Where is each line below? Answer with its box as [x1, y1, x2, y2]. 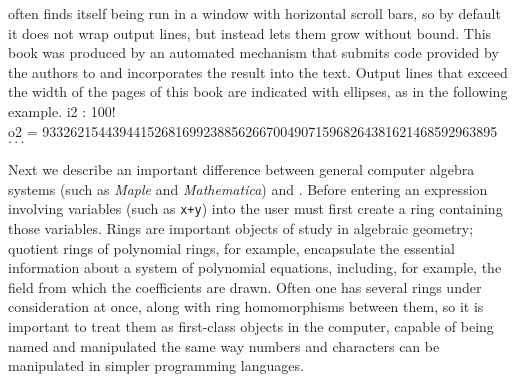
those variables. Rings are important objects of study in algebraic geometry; [8, 218, 474, 238]
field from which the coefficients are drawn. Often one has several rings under [8, 276, 482, 297]
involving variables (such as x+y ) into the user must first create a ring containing [8, 198, 503, 219]
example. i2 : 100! [8, 100, 116, 121]
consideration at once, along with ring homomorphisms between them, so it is [8, 296, 484, 317]
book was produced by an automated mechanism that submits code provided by [8, 42, 499, 63]
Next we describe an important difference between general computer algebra [8, 159, 475, 180]
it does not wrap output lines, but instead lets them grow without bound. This [8, 22, 492, 43]
